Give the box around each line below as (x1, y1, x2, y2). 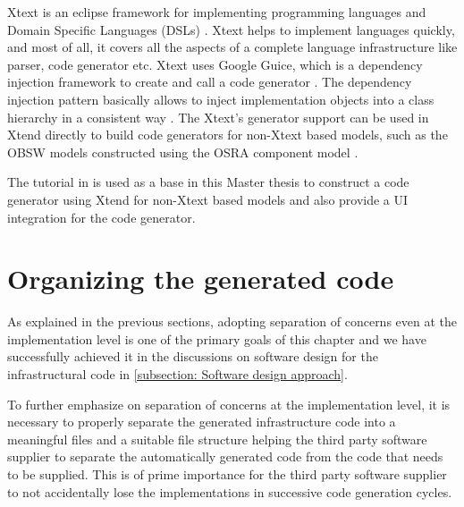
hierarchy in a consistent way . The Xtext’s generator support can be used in (7, 107, 429, 126)
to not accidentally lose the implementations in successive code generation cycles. (7, 482, 452, 501)
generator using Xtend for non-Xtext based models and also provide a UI (7, 190, 409, 208)
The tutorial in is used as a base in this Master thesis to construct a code (7, 173, 409, 191)
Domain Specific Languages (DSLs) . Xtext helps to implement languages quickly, (7, 20, 455, 38)
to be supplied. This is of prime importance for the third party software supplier (7, 465, 447, 483)
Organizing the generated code (7, 260, 394, 297)
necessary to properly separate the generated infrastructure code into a (7, 412, 396, 431)
